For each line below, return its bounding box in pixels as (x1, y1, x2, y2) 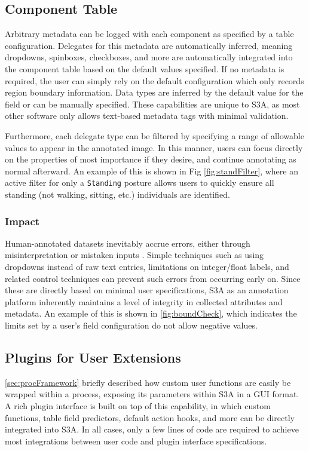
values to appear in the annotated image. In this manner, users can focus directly (5, 141, 303, 154)
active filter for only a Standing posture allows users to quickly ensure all (5, 176, 274, 189)
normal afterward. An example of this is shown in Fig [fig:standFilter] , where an (5, 164, 298, 177)
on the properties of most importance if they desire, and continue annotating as (5, 153, 296, 165)
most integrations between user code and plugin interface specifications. (5, 434, 267, 447)
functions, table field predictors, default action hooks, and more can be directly (5, 411, 295, 424)
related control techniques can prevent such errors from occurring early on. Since (5, 272, 301, 284)
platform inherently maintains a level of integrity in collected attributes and (5, 295, 283, 308)
